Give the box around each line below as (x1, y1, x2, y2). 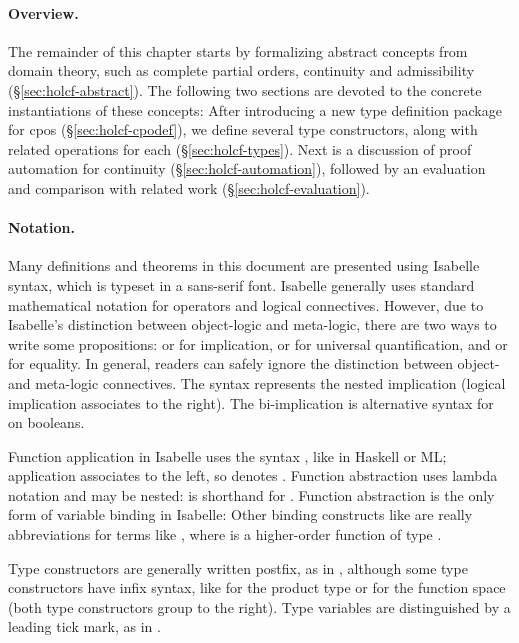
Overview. (8, 2, 79, 23)
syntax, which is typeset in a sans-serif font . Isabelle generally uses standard (8, 274, 475, 295)
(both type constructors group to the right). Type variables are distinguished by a (8, 596, 511, 617)
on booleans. (8, 412, 85, 433)
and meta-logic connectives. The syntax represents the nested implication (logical (8, 372, 506, 393)
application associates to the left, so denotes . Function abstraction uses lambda (8, 465, 498, 486)
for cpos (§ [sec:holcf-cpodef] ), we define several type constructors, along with (8, 119, 478, 140)
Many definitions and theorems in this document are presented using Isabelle (8, 255, 480, 276)
